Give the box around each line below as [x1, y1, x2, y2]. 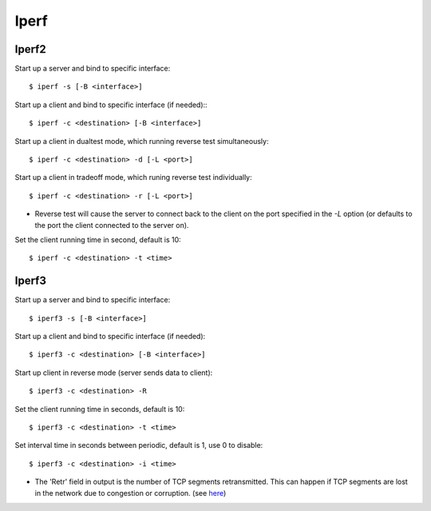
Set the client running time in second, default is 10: [14, 234, 181, 244]
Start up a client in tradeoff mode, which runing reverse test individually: [14, 173, 253, 182]
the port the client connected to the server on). [34, 220, 189, 230]
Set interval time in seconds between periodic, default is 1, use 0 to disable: [14, 441, 263, 450]
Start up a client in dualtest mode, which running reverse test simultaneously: [14, 136, 269, 146]
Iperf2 [14, 42, 47, 56]
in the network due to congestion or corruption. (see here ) [34, 488, 227, 497]
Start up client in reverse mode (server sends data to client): [14, 368, 213, 377]
